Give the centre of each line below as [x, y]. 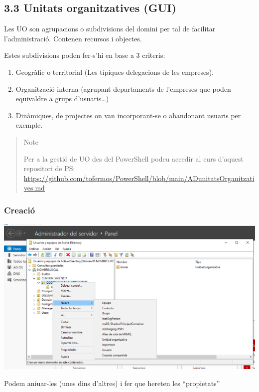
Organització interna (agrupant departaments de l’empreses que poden [123, 89]
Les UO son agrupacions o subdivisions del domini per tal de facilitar [110, 29]
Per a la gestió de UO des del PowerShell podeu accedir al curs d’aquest [133, 158]
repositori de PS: [49, 168]
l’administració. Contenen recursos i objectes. [73, 38]
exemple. [29, 125]
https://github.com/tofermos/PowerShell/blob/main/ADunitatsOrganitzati [139, 178]
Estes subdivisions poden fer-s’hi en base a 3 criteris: [85, 55]
